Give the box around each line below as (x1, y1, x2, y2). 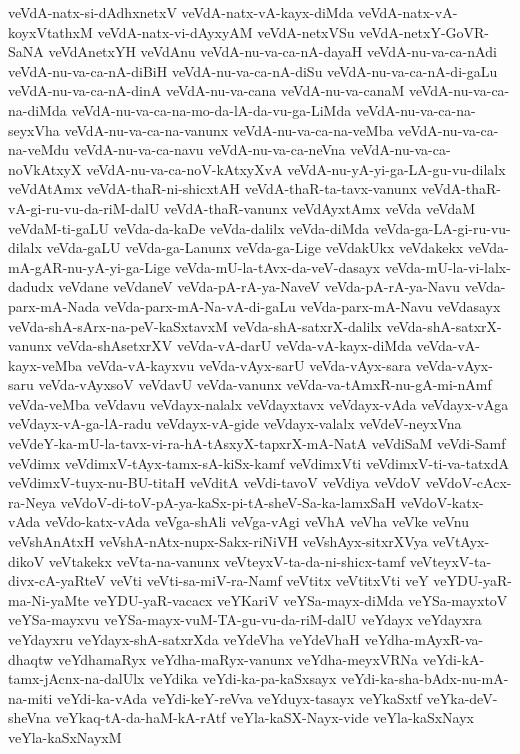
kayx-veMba (8, 354, 83, 375)
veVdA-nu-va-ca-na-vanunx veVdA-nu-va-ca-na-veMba (64, 119, 394, 140)
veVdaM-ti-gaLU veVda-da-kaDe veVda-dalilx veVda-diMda (8, 217, 370, 238)
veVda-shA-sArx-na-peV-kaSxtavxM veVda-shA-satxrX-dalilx (8, 315, 382, 336)
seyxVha (8, 119, 60, 140)
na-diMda (8, 99, 67, 120)
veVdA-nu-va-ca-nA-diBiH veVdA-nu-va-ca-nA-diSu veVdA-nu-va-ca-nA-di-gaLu (8, 60, 498, 81)
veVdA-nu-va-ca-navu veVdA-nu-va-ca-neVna (73, 139, 346, 160)
